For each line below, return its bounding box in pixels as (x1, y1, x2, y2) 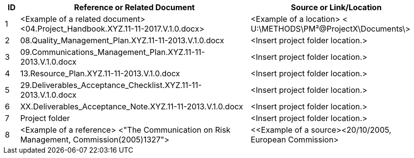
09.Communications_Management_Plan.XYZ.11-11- (20, 47, 205, 57)
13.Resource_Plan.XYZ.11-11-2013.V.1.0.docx (20, 69, 180, 78)
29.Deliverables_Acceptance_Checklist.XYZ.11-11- (20, 80, 202, 90)
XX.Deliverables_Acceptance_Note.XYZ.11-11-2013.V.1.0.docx (20, 102, 243, 111)
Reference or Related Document (74, 2, 195, 12)
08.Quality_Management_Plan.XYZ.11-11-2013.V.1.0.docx (20, 35, 224, 45)
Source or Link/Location (290, 2, 382, 12)
